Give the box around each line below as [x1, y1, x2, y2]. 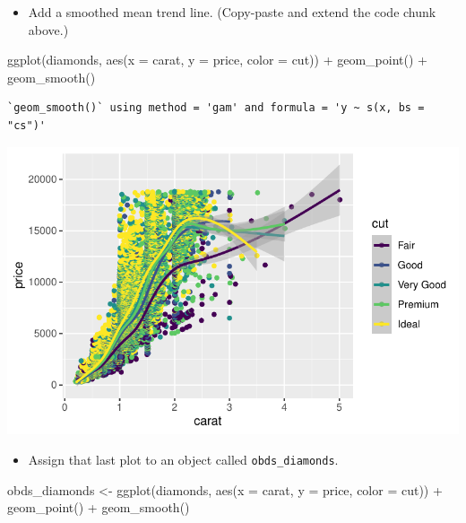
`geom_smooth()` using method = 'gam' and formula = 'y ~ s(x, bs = [7, 101, 425, 115]
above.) [28, 20, 69, 39]
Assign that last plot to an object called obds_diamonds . [28, 449, 339, 468]
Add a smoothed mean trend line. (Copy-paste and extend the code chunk [28, 3, 436, 21]
